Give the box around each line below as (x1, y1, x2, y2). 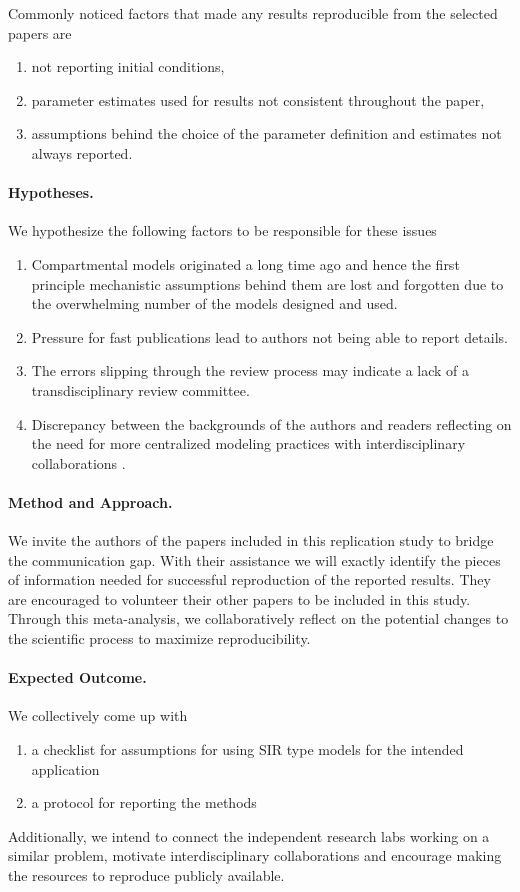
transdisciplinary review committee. (31, 379, 250, 400)
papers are (8, 22, 72, 43)
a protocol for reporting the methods (31, 792, 257, 813)
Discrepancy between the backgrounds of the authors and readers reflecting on (31, 413, 512, 434)
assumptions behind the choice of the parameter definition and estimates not (31, 123, 502, 144)
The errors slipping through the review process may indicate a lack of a (31, 360, 470, 381)
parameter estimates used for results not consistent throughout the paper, (31, 89, 485, 110)
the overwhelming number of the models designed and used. (31, 293, 398, 314)
